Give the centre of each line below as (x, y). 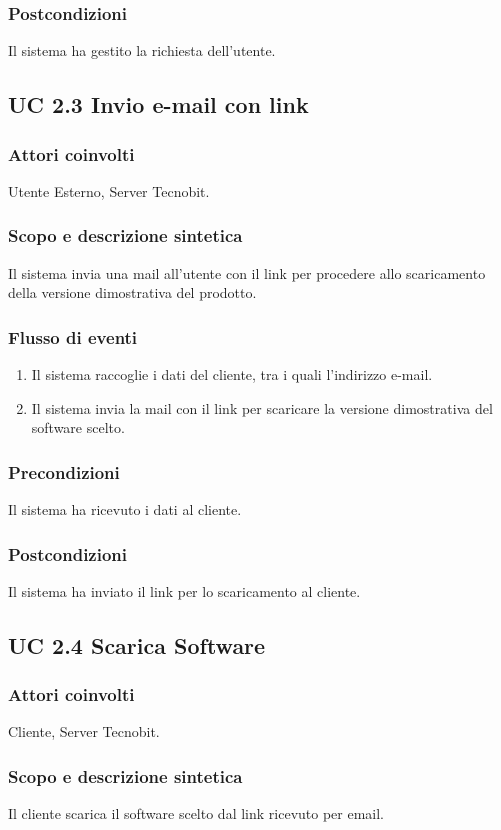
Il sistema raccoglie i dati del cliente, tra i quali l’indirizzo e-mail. (232, 374)
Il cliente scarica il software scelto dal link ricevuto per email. (196, 813)
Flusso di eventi (73, 336)
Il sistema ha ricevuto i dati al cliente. (125, 509)
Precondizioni (64, 471)
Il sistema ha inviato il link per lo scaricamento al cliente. (184, 590)
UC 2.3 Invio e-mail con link (158, 104)
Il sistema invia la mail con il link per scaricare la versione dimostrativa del (262, 407)
